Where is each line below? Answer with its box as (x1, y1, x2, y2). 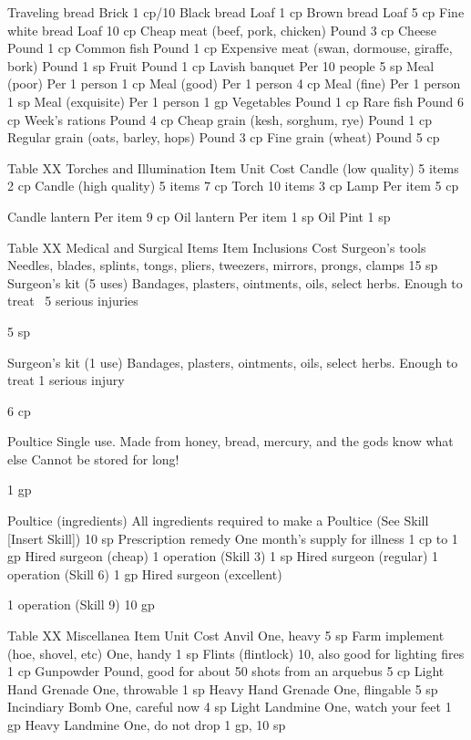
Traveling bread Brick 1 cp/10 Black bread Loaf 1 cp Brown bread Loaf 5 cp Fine (7, 3, 465, 21)
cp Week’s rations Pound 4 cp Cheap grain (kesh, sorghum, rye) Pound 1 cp (7, 109, 432, 129)
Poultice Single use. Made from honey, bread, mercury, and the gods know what (7, 432, 454, 451)
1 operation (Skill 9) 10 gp (7, 595, 155, 614)
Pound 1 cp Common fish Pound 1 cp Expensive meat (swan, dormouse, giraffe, (7, 38, 453, 57)
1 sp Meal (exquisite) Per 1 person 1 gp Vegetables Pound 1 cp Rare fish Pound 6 (7, 91, 464, 110)
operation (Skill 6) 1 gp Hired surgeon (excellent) (7, 564, 282, 583)
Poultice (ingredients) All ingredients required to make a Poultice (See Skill (7, 511, 429, 530)
